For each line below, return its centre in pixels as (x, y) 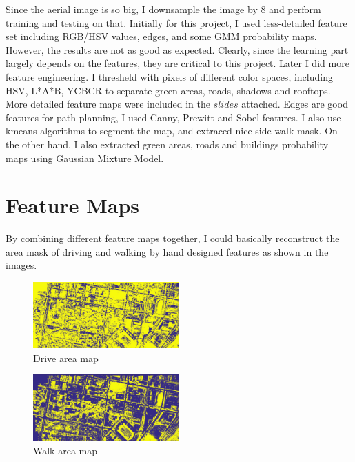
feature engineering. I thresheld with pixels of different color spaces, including (169, 76)
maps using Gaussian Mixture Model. (85, 158)
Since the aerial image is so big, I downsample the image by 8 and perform (163, 9)
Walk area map (65, 450)
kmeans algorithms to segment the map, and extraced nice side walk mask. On (172, 131)
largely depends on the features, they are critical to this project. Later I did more (177, 63)
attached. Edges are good (295, 104)
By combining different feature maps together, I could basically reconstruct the (173, 238)
